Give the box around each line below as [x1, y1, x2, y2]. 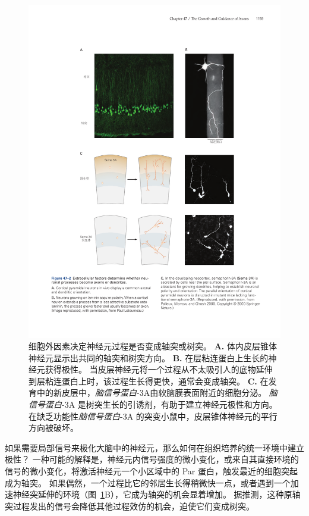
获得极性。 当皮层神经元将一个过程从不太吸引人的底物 [45, 363, 256, 376]
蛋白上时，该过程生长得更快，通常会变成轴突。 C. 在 [61, 374, 269, 387]
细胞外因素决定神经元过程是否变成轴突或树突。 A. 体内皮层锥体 [29, 340, 277, 352]
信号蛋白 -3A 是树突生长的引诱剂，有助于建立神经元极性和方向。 [29, 398, 278, 411]
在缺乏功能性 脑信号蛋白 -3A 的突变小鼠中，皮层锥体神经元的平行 [29, 409, 278, 422]
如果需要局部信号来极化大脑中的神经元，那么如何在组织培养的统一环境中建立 [5, 441, 304, 454]
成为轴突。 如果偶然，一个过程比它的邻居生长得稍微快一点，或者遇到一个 [5, 476, 291, 489]
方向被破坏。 [29, 421, 78, 434]
